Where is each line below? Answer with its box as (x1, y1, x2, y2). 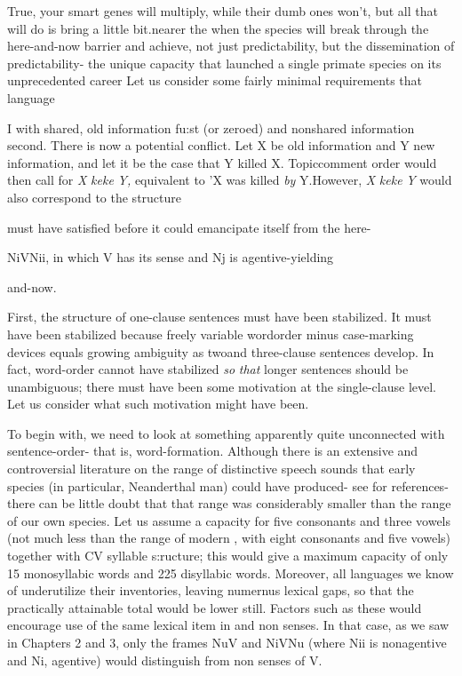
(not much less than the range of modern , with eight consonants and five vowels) (7, 529, 450, 547)
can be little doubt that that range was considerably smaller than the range (38, 494, 451, 513)
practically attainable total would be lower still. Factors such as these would (7, 598, 422, 616)
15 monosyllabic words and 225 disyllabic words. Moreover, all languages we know (7, 563, 454, 582)
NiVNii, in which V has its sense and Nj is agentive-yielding (7, 248, 334, 266)
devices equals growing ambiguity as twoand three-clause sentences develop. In (7, 342, 434, 361)
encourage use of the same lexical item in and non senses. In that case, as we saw (7, 616, 450, 634)
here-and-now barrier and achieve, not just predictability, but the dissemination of (7, 36, 455, 55)
